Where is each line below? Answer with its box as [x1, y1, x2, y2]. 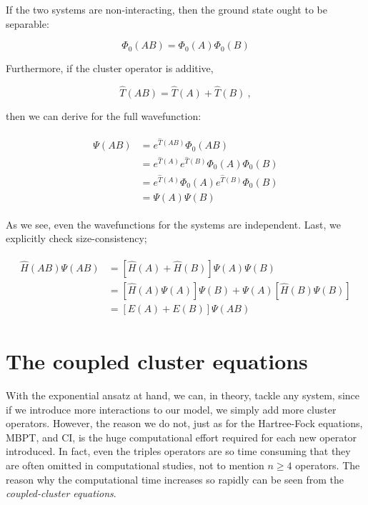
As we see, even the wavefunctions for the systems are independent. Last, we [6, 216, 341, 231]
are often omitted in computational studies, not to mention [6, 458, 264, 473]
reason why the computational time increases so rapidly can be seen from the [6, 471, 344, 486]
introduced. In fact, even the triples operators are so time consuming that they [6, 444, 351, 459]
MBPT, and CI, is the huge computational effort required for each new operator [6, 429, 357, 444]
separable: [6, 16, 49, 31]
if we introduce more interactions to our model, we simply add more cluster [6, 401, 337, 416]
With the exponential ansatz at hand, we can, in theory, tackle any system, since [6, 388, 359, 403]
